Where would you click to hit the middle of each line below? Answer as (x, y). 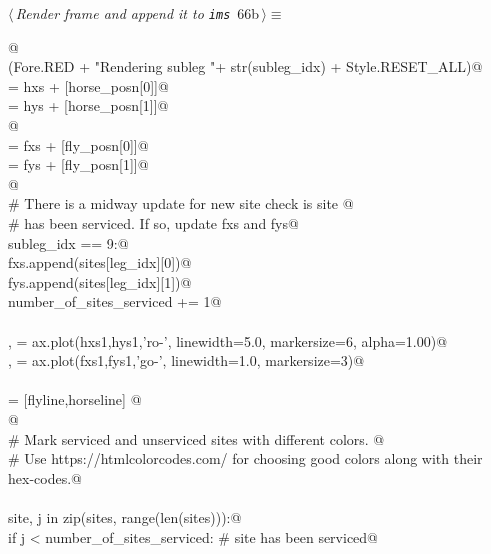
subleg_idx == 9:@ (68, 242)
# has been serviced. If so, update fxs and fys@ (153, 223)
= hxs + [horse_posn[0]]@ (88, 85)
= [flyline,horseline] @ (75, 399)
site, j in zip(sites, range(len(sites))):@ (125, 516)
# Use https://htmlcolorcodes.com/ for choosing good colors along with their (245, 458)
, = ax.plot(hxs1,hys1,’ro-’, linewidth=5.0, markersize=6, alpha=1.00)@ (228, 340)
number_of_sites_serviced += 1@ (115, 301)
